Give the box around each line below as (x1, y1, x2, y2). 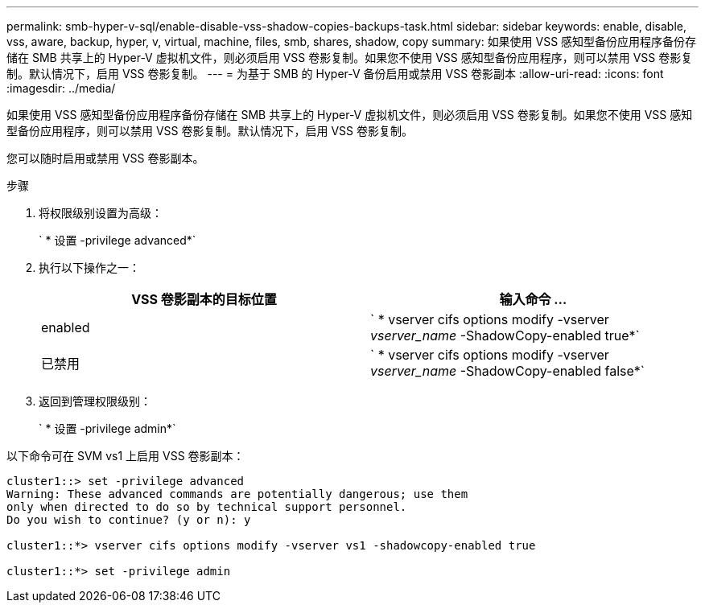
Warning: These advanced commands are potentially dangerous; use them (6, 488, 468, 500)
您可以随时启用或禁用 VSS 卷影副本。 (6, 151, 204, 165)
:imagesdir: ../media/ (6, 81, 116, 95)
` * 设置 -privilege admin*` (39, 422, 176, 435)
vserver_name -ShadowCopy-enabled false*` (370, 363, 645, 379)
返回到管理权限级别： (39, 394, 151, 408)
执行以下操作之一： (39, 261, 140, 274)
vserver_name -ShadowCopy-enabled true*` (370, 327, 640, 344)
